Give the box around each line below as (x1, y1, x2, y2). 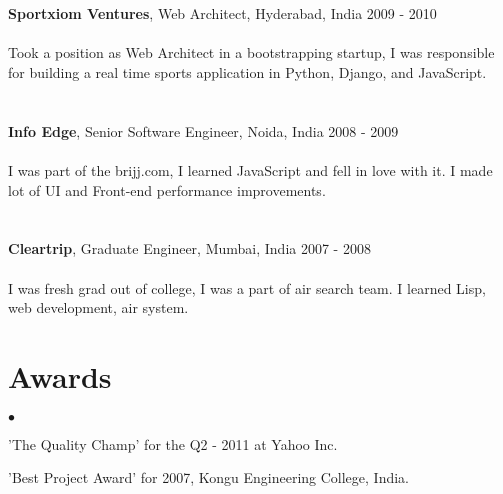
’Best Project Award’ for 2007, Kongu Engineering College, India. (8, 467, 410, 488)
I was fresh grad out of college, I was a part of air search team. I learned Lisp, (8, 277, 486, 298)
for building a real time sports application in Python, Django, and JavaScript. (8, 61, 487, 82)
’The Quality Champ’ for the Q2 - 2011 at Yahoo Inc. (8, 433, 338, 454)
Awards (8, 355, 112, 396)
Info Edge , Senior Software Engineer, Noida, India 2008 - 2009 (8, 120, 399, 141)
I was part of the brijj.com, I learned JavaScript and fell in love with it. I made (8, 159, 493, 180)
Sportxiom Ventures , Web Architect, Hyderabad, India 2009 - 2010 (8, 3, 437, 24)
